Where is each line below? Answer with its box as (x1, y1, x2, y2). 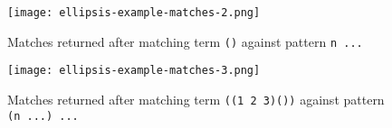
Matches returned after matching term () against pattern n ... (7, 32, 363, 50)
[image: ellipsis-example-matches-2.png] (7, 6, 261, 19)
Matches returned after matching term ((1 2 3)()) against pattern (7, 89, 385, 108)
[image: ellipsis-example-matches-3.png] (7, 64, 261, 78)
